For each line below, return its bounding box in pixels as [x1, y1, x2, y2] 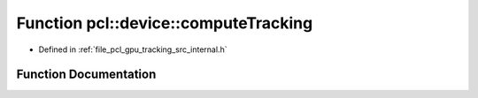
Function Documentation [16, 67, 157, 82]
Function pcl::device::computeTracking [16, 13, 313, 33]
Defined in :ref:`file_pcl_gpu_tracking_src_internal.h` [38, 44, 227, 55]
